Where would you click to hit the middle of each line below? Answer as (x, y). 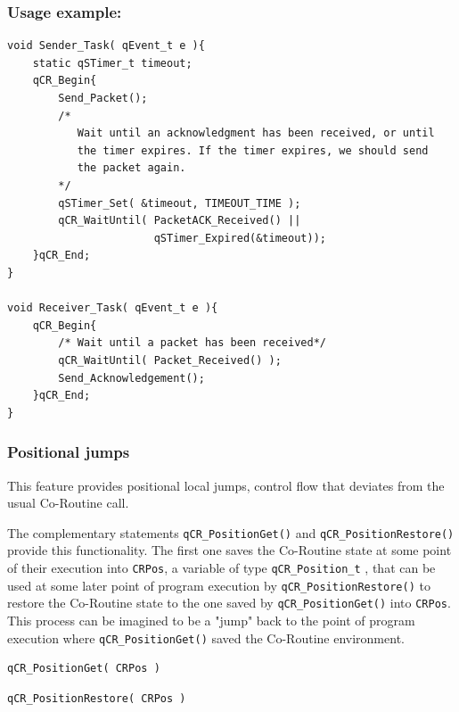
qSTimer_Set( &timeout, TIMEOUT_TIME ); (180, 203)
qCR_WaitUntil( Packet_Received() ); (170, 360)
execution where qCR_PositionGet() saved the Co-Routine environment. (206, 637)
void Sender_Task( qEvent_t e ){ (106, 46)
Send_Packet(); (103, 98)
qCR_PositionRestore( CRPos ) (97, 698)
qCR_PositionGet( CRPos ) (84, 669)
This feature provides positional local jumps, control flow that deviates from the (226, 485)
